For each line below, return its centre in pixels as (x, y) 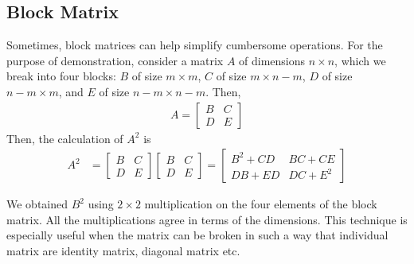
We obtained (37, 204)
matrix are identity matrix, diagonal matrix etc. (123, 251)
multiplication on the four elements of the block (261, 204)
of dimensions (272, 60)
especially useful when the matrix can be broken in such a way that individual (197, 235)
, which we (360, 60)
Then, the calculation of (65, 138)
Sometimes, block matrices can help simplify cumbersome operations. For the (195, 45)
